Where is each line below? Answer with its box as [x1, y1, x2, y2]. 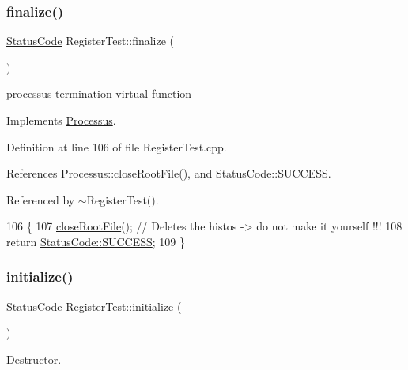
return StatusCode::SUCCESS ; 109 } [6, 233, 185, 249]
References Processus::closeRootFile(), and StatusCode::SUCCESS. [6, 165, 331, 181]
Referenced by [6, 191, 75, 207]
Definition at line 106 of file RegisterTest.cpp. [6, 138, 227, 155]
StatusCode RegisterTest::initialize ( [6, 297, 182, 314]
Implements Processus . [6, 112, 116, 128]
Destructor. [6, 350, 62, 367]
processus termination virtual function [6, 85, 192, 102]
